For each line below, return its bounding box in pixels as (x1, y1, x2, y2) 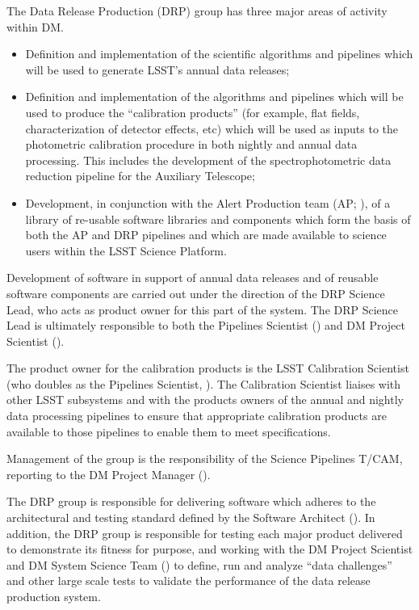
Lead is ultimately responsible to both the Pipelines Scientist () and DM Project (6, 317, 405, 334)
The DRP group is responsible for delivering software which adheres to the (6, 493, 376, 510)
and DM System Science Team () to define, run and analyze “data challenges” (6, 556, 392, 573)
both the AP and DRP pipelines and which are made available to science (25, 226, 387, 243)
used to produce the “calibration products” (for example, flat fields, (25, 103, 360, 120)
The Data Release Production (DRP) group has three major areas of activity (6, 2, 388, 19)
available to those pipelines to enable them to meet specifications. (6, 423, 331, 440)
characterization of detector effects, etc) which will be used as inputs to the (25, 120, 398, 137)
